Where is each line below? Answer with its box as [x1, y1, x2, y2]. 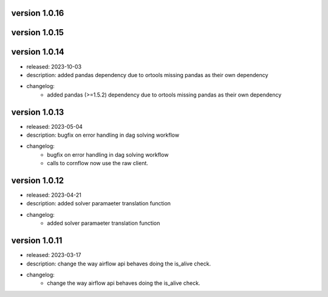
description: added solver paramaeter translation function [26, 200, 171, 207]
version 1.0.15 [11, 27, 64, 38]
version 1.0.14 [11, 47, 65, 57]
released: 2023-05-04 [26, 123, 83, 130]
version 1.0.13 [11, 107, 64, 117]
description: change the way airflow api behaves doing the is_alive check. [26, 260, 211, 267]
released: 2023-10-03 [26, 63, 82, 70]
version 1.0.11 [11, 236, 63, 246]
